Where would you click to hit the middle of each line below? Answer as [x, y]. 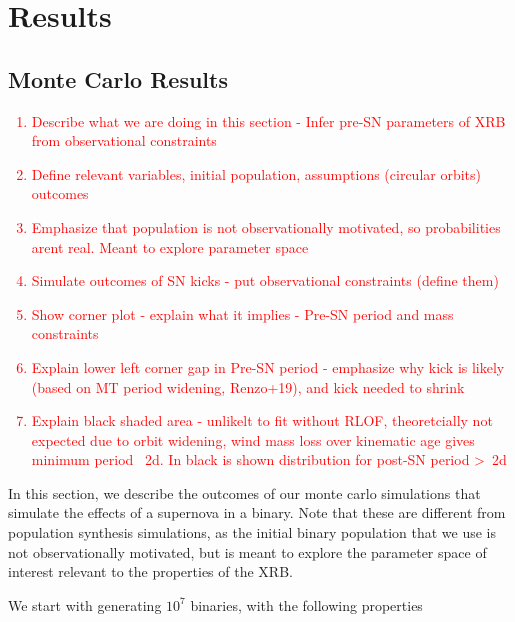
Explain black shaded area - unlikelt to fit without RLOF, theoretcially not [262, 420]
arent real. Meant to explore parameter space [170, 246]
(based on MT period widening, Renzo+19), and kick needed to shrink [248, 386]
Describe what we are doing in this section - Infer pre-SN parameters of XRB [268, 120]
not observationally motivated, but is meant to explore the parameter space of [247, 551]
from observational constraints [124, 140]
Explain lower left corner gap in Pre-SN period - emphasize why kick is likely [268, 366]
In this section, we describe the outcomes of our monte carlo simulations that [244, 492]
